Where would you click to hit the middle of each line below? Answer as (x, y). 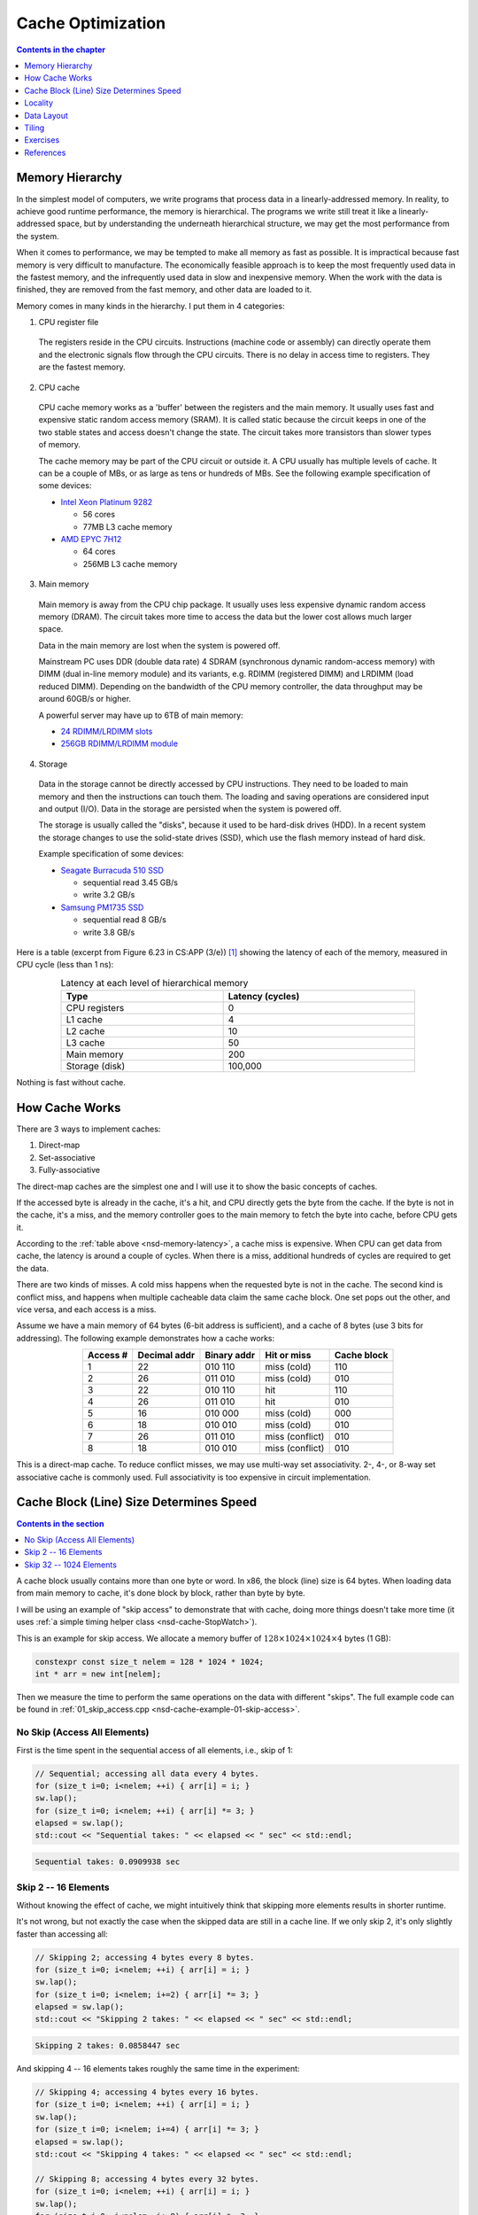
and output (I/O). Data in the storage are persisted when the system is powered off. (190, 808)
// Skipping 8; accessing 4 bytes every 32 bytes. (147, 2179)
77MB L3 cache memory (127, 526)
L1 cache (85, 1020)
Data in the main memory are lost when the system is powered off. (159, 645)
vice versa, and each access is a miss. (86, 1310)
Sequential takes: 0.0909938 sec (108, 1862)
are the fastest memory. (82, 367)
